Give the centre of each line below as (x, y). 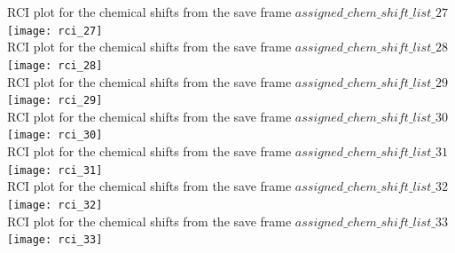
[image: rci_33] (55, 240)
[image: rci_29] (55, 101)
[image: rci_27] (55, 31)
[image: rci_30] (55, 135)
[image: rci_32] (55, 205)
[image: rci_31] (55, 170)
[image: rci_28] (55, 65)
